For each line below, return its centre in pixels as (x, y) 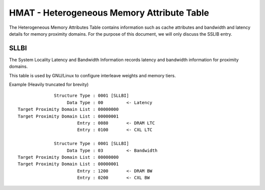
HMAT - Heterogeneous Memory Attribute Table (109, 13)
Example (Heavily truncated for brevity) (49, 84)
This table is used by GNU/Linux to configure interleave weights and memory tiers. (93, 75)
